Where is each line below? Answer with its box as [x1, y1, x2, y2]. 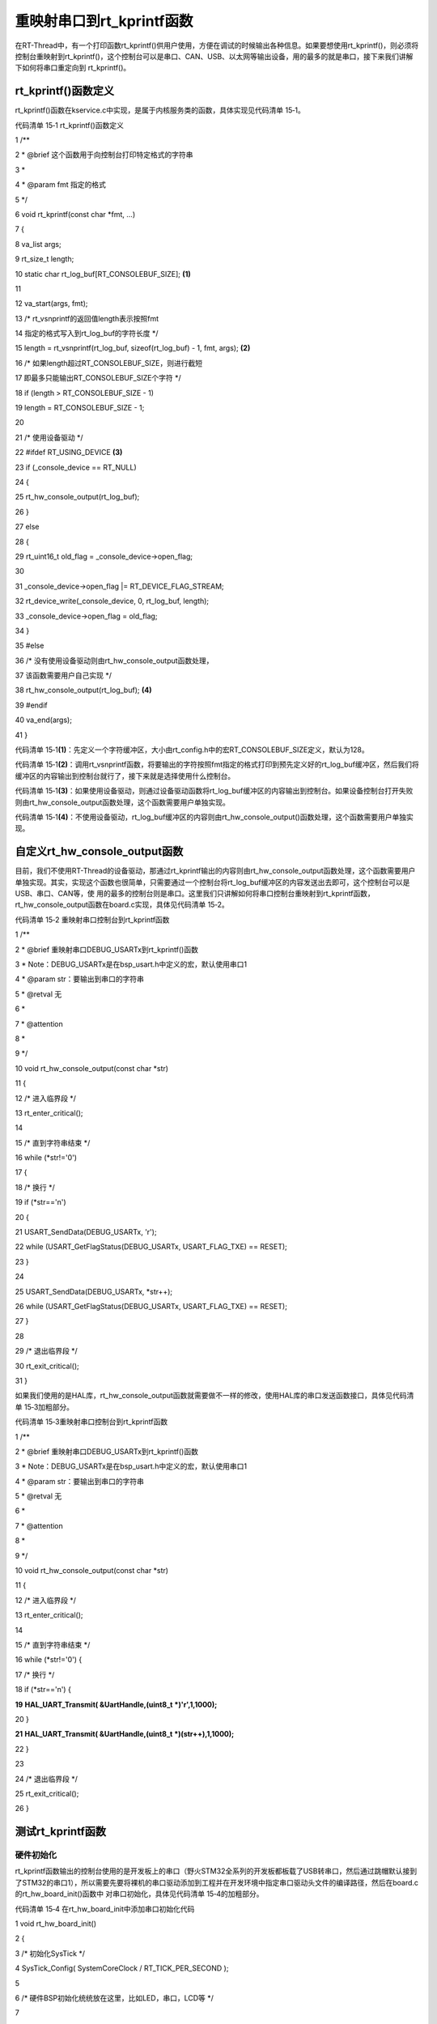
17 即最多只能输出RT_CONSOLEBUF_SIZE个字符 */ [15, 373, 181, 383]
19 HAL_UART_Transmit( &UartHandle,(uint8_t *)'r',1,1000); [15, 1699, 218, 1709]
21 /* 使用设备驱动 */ [15, 432, 84, 442]
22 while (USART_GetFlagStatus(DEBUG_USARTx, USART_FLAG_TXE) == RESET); [15, 1242, 287, 1252]
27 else [15, 522, 40, 532]
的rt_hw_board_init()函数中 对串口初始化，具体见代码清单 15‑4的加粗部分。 [15, 1889, 264, 1899]
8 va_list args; [15, 239, 62, 249]
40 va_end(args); [15, 715, 73, 725]
